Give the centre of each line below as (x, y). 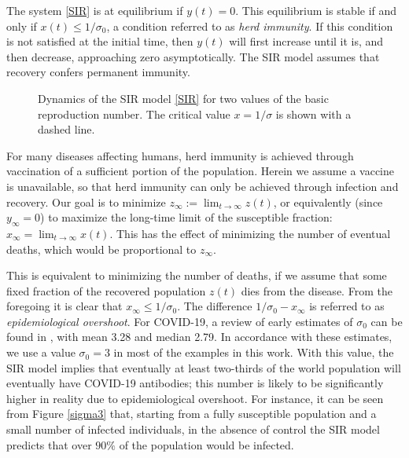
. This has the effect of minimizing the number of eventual (250, 233)
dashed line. (66, 129)
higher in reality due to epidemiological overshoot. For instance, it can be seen (195, 398)
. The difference (215, 306)
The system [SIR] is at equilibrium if (95, 10)
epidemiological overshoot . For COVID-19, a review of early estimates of (180, 321)
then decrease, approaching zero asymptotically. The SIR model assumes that (193, 56)
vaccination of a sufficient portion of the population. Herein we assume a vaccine (201, 171)
